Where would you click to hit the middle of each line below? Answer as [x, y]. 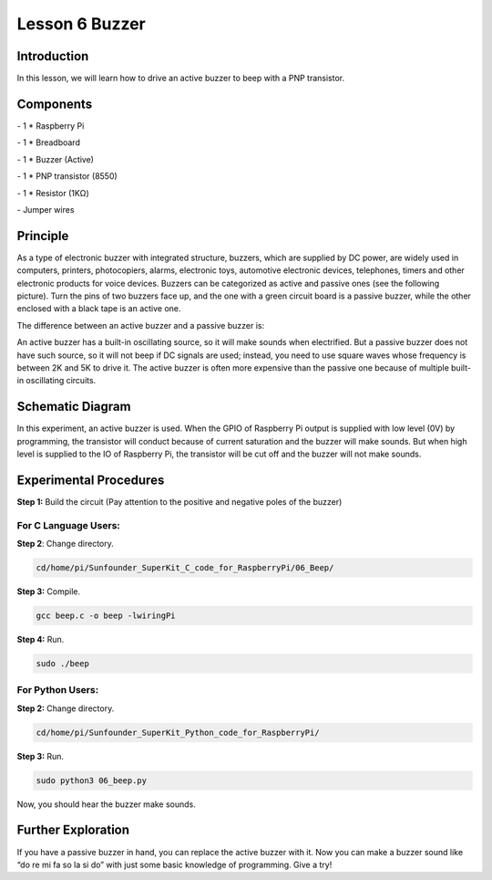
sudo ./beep [63, 663]
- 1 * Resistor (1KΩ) [53, 193]
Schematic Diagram [74, 407]
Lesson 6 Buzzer [81, 24]
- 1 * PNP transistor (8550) [67, 176]
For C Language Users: [68, 525]
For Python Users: [58, 690]
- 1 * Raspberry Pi [51, 126]
